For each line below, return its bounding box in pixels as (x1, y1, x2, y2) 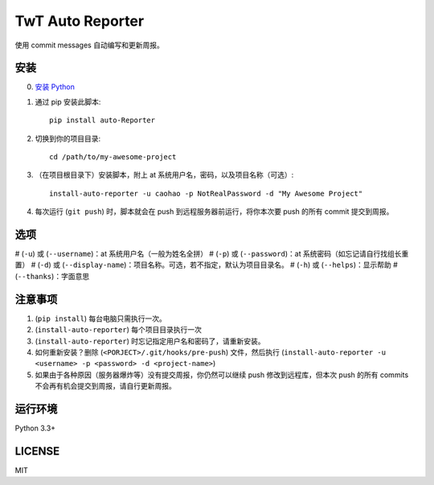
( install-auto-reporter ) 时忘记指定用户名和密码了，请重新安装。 (35, 336, 265, 346)
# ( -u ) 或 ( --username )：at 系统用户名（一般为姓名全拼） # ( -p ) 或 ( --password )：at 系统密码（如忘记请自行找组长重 (14, 249, 409, 259)
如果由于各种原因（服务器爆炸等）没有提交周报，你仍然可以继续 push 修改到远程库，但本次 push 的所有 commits (35, 370, 409, 380)
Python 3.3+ (14, 423, 56, 434)
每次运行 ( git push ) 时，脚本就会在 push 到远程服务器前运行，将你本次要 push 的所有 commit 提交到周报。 (35, 207, 394, 216)
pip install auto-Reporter (49, 116, 156, 125)
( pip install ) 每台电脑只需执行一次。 (35, 314, 166, 323)
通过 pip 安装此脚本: (35, 97, 101, 106)
